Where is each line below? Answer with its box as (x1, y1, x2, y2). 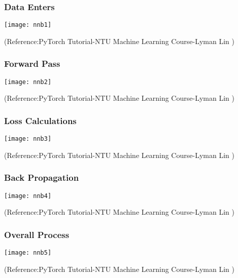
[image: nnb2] (4, 78, 52, 86)
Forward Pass (4, 57, 60, 70)
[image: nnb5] (4, 249, 52, 257)
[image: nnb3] (4, 135, 52, 143)
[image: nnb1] (4, 21, 52, 29)
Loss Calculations (4, 114, 77, 127)
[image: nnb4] (4, 192, 52, 200)
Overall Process (4, 228, 70, 241)
